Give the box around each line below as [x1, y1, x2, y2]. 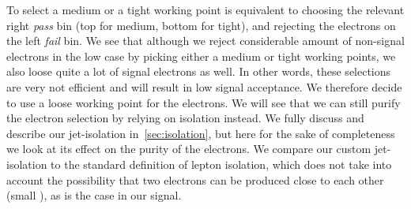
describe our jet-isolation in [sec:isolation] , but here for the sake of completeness [6, 125, 395, 141]
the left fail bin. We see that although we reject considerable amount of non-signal [6, 32, 405, 49]
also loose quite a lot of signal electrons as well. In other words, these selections [6, 63, 391, 80]
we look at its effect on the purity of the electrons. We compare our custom [6, 140, 371, 157]
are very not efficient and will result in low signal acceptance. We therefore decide [6, 78, 402, 95]
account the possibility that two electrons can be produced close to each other [6, 171, 384, 188]
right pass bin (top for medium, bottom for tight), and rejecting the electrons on [6, 17, 396, 33]
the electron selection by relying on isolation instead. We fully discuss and [6, 110, 364, 126]
